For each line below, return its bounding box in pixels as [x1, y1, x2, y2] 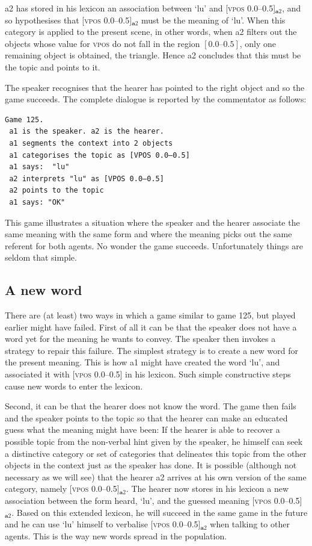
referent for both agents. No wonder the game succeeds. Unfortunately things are [5, 239, 303, 252]
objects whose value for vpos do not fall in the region [5, 37, 200, 49]
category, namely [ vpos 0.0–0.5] [5, 482, 120, 495]
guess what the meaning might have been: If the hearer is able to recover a [5, 423, 280, 436]
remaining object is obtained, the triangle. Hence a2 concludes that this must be [5, 49, 301, 61]
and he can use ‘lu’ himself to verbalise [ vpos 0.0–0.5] [5, 518, 201, 530]
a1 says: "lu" [9, 163, 70, 172]
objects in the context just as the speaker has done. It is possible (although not [5, 459, 297, 471]
